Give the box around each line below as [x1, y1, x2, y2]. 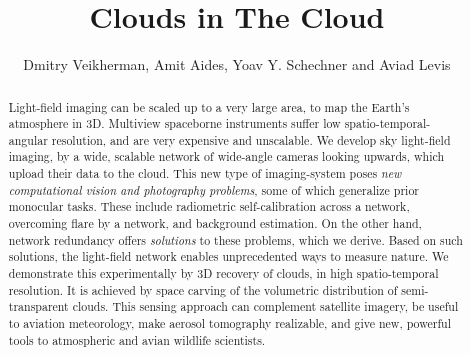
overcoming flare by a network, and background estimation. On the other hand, [8, 215, 422, 232]
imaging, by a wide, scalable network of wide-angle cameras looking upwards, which [8, 148, 445, 165]
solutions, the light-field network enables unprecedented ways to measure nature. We [8, 248, 449, 265]
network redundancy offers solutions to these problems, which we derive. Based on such [8, 231, 463, 248]
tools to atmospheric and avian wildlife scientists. [8, 331, 266, 348]
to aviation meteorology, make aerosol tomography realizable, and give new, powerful [8, 315, 451, 332]
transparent [8, 298, 69, 315]
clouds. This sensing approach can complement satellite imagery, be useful [72, 298, 459, 315]
